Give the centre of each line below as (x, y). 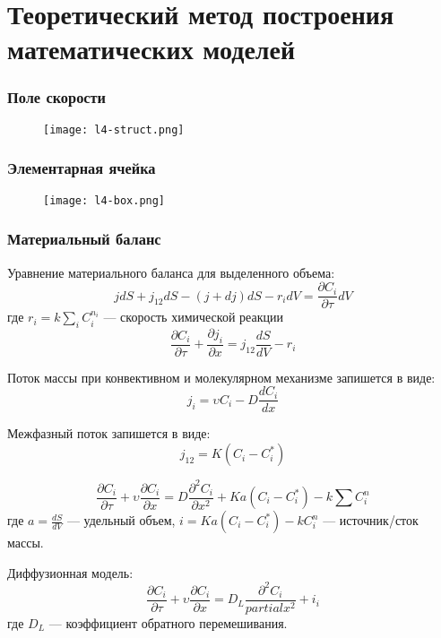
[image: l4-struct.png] (114, 129)
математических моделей (151, 49)
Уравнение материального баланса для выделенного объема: (171, 272)
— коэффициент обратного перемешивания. (168, 622)
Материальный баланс (84, 239)
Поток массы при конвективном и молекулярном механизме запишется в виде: (221, 377)
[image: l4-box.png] (104, 200)
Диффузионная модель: (70, 572)
